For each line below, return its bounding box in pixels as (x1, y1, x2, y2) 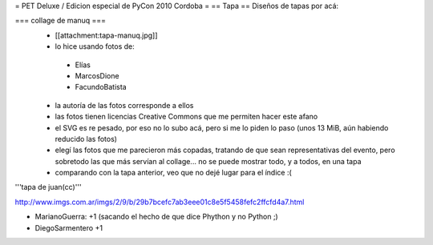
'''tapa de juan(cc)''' (14, 183, 82, 192)
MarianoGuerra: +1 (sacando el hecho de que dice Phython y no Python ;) (34, 212, 278, 222)
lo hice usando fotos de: (55, 42, 136, 51)
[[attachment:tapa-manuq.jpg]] (55, 30, 158, 40)
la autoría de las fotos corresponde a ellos (55, 100, 194, 110)
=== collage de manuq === (14, 16, 107, 26)
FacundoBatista (75, 82, 127, 92)
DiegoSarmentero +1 (34, 223, 103, 232)
